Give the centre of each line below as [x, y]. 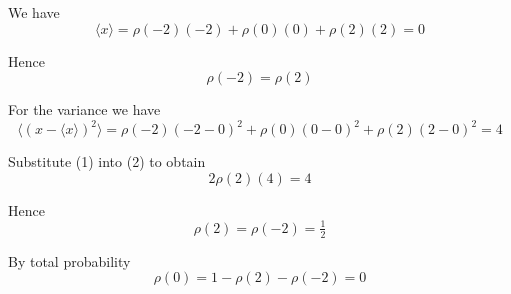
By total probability [69, 260]
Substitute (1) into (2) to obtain [107, 161]
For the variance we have [84, 109]
